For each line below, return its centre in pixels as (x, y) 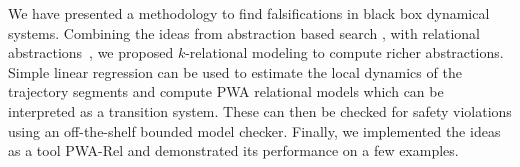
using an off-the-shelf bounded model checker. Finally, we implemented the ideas (254, 130)
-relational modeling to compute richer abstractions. (344, 52)
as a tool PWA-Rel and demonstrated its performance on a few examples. (233, 150)
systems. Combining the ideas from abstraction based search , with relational (244, 32)
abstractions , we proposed (91, 52)
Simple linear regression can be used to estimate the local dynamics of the (235, 71)
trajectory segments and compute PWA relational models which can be (226, 91)
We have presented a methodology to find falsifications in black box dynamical (249, 13)
